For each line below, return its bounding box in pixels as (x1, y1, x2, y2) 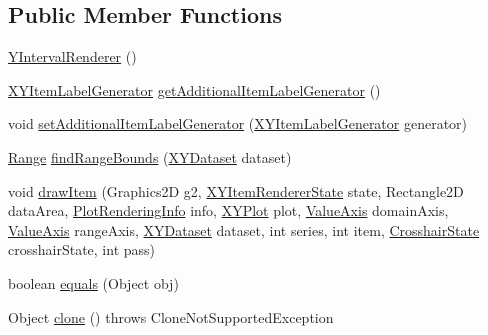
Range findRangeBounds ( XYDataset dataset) (8, 146, 292, 167)
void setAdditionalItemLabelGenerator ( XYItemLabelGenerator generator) (8, 113, 468, 134)
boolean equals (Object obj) (8, 272, 179, 293)
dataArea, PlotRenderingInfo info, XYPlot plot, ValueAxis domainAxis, (8, 200, 449, 221)
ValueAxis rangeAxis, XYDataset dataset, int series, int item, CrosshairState (8, 219, 480, 240)
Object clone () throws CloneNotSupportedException (8, 306, 334, 327)
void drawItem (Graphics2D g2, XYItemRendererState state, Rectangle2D (8, 180, 464, 201)
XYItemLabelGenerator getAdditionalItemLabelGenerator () (8, 79, 381, 100)
